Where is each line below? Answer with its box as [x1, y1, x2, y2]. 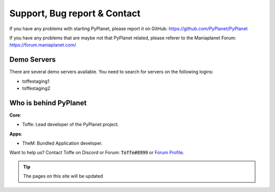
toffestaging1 [22, 78, 49, 84]
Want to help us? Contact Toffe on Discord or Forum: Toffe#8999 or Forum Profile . [9, 150, 184, 156]
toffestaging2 [22, 85, 50, 91]
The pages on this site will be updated [23, 173, 103, 179]
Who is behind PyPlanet [9, 99, 87, 107]
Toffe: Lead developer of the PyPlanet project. [22, 122, 119, 128]
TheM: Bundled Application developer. [22, 140, 103, 147]
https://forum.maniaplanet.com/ [9, 42, 76, 48]
